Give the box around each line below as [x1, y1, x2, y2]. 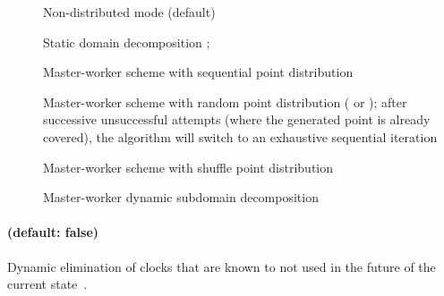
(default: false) [7, 223, 99, 241]
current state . [7, 275, 88, 293]
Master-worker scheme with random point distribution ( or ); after [43, 92, 407, 111]
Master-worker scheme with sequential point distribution [43, 63, 354, 81]
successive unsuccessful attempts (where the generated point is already [43, 110, 431, 129]
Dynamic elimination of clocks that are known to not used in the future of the [7, 257, 436, 275]
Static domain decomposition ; [43, 32, 210, 51]
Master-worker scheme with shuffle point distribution [43, 157, 334, 176]
